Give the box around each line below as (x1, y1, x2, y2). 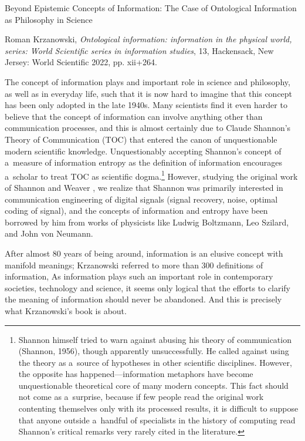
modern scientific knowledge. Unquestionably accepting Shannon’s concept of (5, 144, 282, 157)
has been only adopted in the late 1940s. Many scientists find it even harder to (5, 99, 287, 111)
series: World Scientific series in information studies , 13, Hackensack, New (5, 44, 274, 56)
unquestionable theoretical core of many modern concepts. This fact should (18, 379, 289, 391)
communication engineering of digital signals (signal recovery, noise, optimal (5, 193, 278, 205)
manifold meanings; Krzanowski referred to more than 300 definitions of (5, 258, 263, 271)
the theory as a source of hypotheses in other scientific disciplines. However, (18, 356, 292, 368)
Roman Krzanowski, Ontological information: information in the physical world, (5, 33, 292, 45)
